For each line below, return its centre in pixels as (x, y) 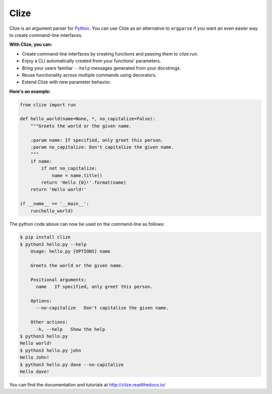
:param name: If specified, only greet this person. (97, 140)
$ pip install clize (45, 237)
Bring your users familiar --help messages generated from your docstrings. (101, 68)
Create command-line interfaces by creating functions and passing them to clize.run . (110, 54)
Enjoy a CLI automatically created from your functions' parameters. (91, 61)
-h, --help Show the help (71, 329)
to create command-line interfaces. (46, 35)
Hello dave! (35, 372)
